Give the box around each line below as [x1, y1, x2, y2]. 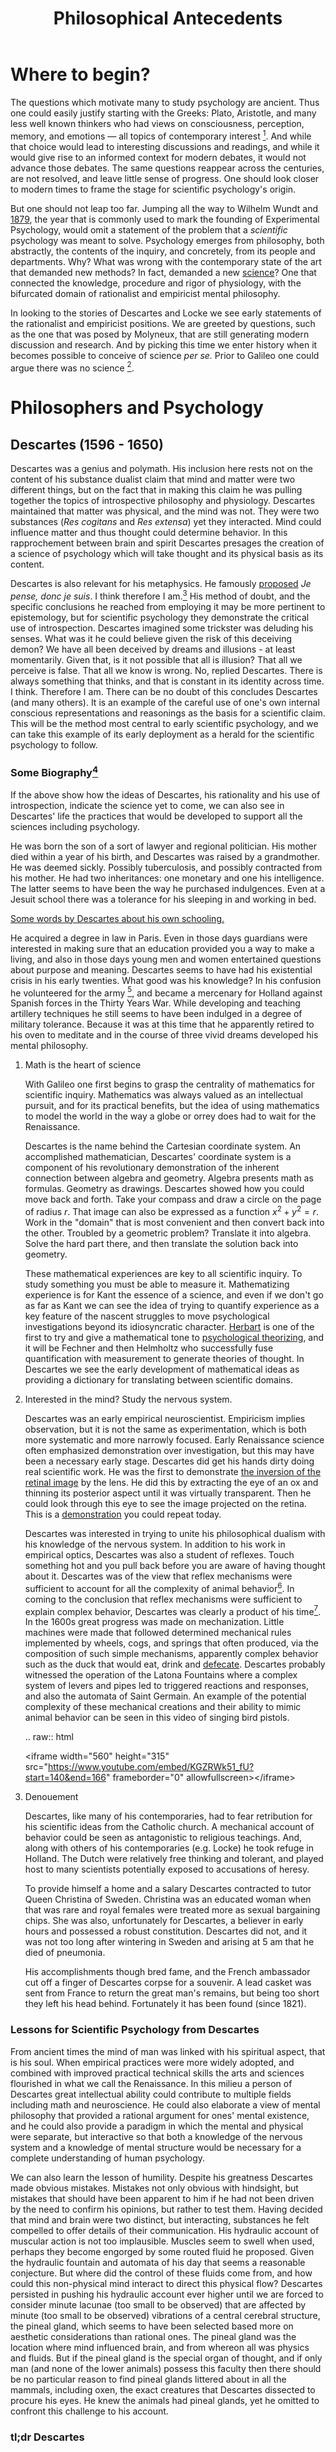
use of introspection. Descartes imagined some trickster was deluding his [10, 622, 314, 634]
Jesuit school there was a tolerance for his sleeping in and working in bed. [10, 893, 317, 905]
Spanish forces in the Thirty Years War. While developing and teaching [10, 997, 301, 1009]
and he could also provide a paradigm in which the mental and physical [10, 2120, 304, 2132]
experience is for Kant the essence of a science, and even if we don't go [24, 1288, 324, 1301]
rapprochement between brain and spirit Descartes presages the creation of [10, 537, 325, 549]
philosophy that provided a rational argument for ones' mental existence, [10, 2109, 310, 2121]
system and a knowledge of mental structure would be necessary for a [10, 2141, 302, 2153]
